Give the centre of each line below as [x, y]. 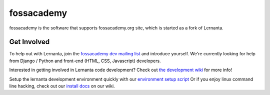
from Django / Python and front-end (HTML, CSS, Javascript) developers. [85, 61]
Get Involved [29, 42]
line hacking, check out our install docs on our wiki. [62, 86]
